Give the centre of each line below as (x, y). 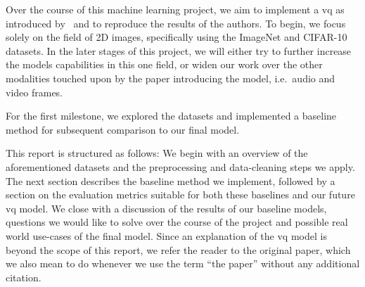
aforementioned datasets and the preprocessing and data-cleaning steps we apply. (180, 166)
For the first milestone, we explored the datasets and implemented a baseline (171, 116)
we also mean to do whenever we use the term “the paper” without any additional (183, 263)
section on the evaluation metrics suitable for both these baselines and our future (180, 194)
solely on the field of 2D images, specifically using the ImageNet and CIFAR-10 (177, 37)
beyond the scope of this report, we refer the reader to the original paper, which (178, 249)
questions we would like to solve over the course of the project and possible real (177, 222)
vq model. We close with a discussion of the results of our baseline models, (166, 208)
